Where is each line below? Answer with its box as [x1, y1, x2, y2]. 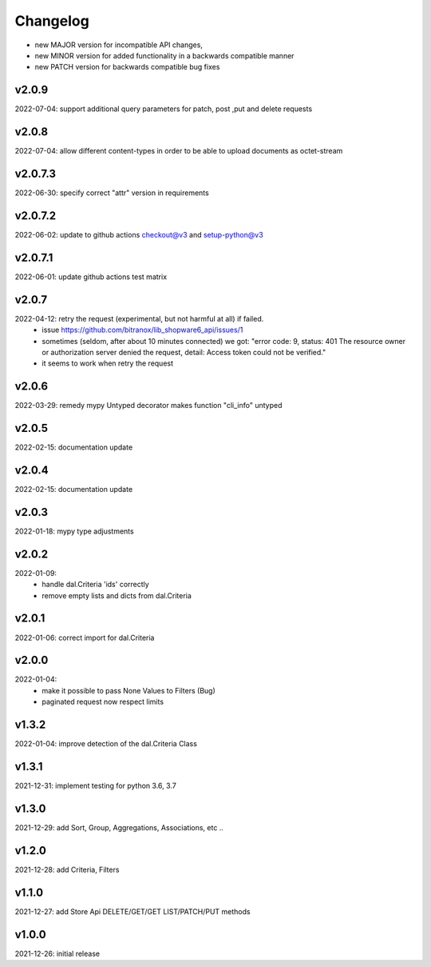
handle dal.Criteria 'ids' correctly [42, 580, 149, 589]
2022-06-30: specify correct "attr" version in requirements [14, 188, 209, 198]
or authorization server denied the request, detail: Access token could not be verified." [42, 347, 326, 357]
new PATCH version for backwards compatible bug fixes [34, 62, 220, 72]
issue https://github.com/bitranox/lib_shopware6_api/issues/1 [42, 325, 243, 335]
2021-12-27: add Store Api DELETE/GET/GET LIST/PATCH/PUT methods [14, 906, 251, 916]
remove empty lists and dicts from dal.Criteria [42, 590, 192, 600]
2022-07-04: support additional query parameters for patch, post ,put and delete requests [14, 104, 313, 114]
